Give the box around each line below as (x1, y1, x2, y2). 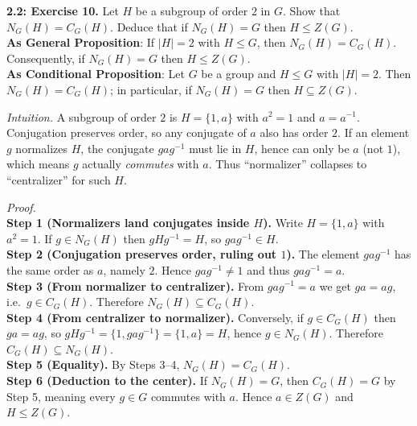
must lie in (189, 139, 242, 156)
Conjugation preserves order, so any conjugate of (6, 124, 247, 141)
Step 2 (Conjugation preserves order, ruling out (6, 246, 277, 263)
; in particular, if (110, 81, 192, 97)
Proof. (6, 198, 36, 215)
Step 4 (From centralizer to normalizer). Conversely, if (6, 308, 304, 325)
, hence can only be (254, 139, 350, 156)
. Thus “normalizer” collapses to (208, 155, 367, 172)
